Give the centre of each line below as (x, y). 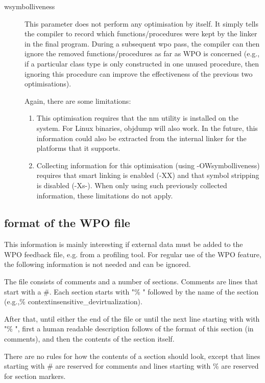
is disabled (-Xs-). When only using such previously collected (132, 185)
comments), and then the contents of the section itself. (89, 339)
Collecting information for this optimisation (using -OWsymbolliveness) (148, 165)
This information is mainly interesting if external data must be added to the (124, 244)
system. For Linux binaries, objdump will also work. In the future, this (147, 128)
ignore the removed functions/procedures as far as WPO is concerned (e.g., (142, 53)
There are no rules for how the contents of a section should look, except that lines (132, 356)
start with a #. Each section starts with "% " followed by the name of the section (131, 291)
